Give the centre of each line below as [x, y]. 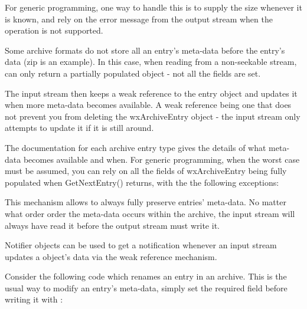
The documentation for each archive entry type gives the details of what [135, 147]
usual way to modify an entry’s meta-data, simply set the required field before [146, 287]
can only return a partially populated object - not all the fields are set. [133, 73]
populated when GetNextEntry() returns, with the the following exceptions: [142, 182]
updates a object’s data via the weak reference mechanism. [111, 256]
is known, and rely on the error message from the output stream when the [139, 19]
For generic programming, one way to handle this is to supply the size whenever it [153, 7]
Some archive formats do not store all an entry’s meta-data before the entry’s [145, 50]
